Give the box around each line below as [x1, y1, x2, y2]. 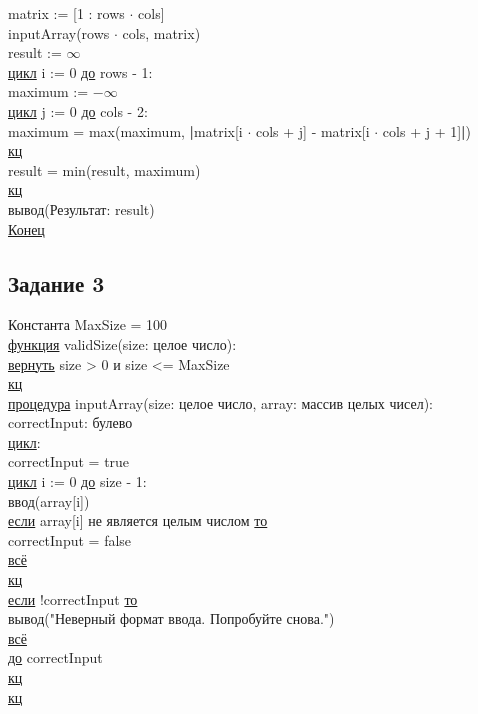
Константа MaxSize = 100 [8, 314, 168, 335]
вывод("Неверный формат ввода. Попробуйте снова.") [8, 608, 335, 629]
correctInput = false [8, 529, 132, 550]
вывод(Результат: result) [8, 198, 155, 219]
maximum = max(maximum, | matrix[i [8, 120, 243, 141]
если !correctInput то [8, 588, 138, 609]
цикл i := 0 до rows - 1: [8, 61, 153, 82]
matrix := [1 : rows [8, 3, 125, 23]
